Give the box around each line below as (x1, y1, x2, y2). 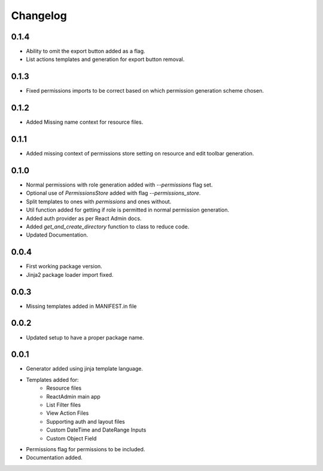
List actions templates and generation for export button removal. (26, 56, 185, 63)
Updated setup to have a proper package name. (26, 334, 144, 341)
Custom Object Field (46, 435, 97, 442)
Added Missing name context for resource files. (26, 118, 144, 126)
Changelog (11, 9, 67, 22)
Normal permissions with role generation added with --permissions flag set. (26, 181, 213, 188)
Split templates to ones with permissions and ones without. (26, 198, 172, 205)
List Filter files (46, 401, 81, 408)
